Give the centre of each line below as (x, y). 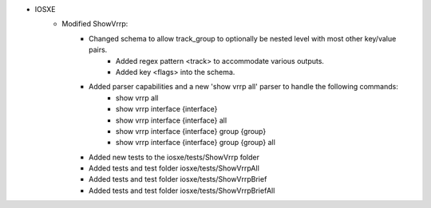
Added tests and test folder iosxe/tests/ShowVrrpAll (174, 168)
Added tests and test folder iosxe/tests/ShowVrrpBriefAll (182, 190)
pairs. (98, 50)
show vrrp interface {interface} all (172, 120)
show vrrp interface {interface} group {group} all (196, 143)
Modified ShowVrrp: (95, 24)
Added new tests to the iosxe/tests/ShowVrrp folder (174, 157)
